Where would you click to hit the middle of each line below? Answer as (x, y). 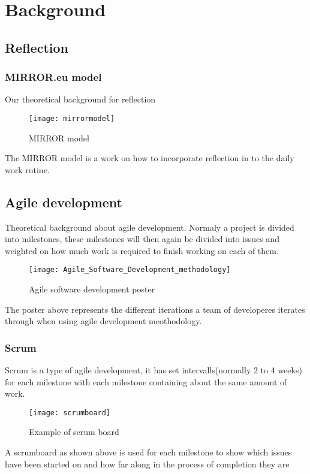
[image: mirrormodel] (72, 118)
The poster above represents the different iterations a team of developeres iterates (155, 309)
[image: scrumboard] (70, 413)
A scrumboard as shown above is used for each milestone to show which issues (148, 452)
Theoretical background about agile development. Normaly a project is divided (150, 227)
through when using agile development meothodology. (103, 321)
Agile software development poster (92, 289)
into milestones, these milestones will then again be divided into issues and (142, 239)
